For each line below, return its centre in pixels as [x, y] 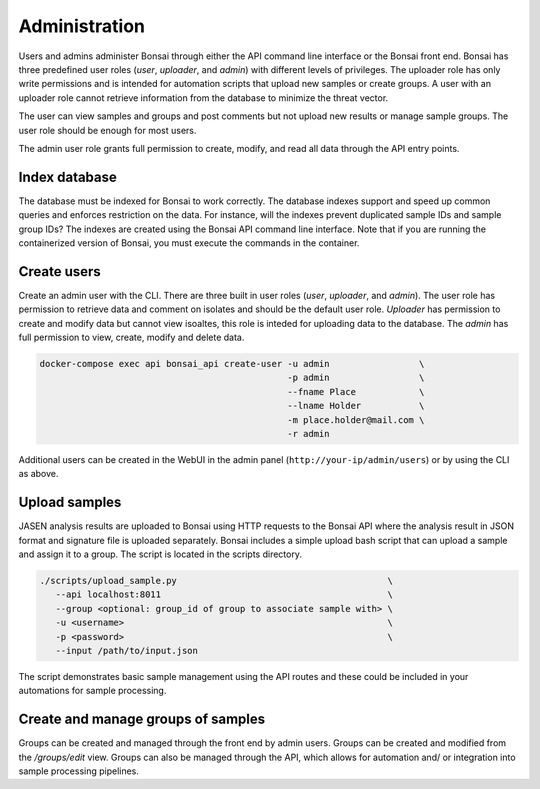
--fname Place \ [355, 391]
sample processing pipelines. [79, 771]
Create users [60, 271]
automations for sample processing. [92, 691]
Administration [81, 26]
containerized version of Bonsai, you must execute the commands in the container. [189, 242]
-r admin [308, 433]
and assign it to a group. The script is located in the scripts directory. [160, 554]
